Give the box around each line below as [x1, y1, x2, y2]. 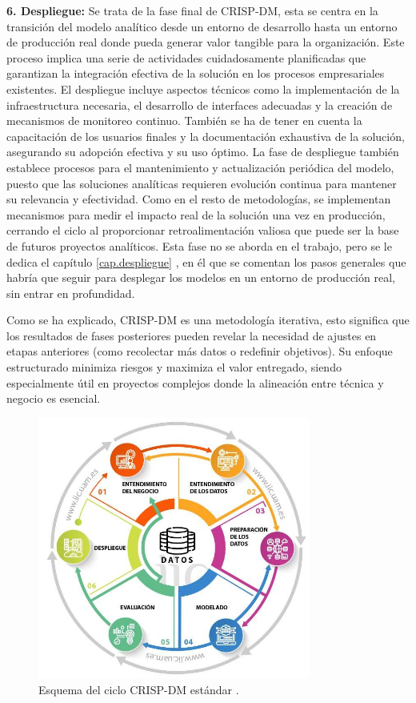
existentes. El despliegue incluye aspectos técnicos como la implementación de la [6, 80, 400, 97]
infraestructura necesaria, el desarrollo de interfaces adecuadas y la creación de [6, 96, 393, 113]
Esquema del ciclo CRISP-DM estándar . [38, 681, 239, 697]
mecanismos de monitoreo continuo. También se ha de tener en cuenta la [6, 112, 362, 129]
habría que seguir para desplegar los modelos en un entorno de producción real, [6, 269, 395, 286]
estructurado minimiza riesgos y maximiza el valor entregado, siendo [6, 359, 342, 376]
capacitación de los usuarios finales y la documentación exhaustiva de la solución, [6, 127, 405, 144]
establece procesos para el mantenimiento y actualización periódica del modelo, [6, 159, 394, 175]
